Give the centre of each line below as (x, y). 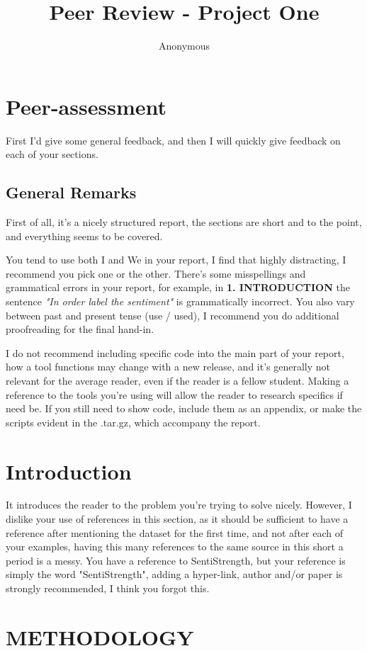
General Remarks (71, 192)
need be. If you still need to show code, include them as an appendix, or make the (184, 408)
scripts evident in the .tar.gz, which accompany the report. (133, 422)
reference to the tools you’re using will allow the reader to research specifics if (174, 394)
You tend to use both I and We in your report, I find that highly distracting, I (176, 260)
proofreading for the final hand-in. (80, 329)
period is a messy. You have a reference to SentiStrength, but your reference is (176, 560)
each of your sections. (52, 154)
